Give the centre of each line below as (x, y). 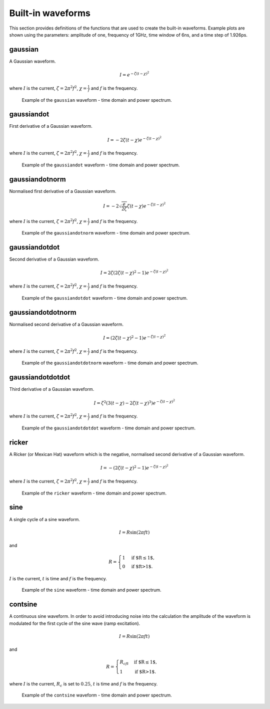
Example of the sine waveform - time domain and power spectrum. (91, 590)
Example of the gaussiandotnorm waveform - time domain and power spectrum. (106, 233)
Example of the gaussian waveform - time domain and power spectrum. (97, 100)
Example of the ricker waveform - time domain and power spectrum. (94, 493)
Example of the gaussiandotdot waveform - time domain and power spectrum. (105, 298)
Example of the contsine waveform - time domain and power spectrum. (97, 695)
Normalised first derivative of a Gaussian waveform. (63, 191)
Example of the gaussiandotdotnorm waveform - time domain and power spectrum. (110, 363)
